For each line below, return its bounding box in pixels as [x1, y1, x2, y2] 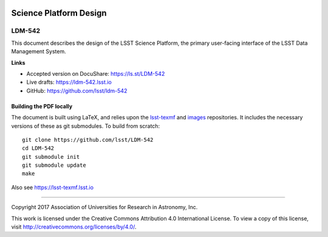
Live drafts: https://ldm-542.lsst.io [26, 79, 112, 86]
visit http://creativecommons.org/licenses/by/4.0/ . [11, 223, 137, 230]
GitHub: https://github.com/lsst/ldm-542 [26, 87, 128, 94]
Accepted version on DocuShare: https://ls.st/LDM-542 [26, 70, 165, 77]
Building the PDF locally [11, 102, 73, 110]
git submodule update [22, 162, 86, 169]
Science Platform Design [11, 8, 107, 18]
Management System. [11, 48, 66, 55]
